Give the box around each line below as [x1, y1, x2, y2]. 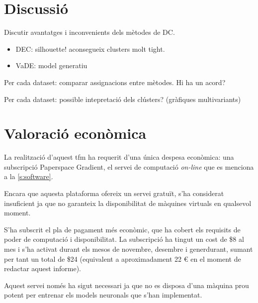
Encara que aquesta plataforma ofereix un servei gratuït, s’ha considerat [4, 188, 224, 198]
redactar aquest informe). [4, 263, 81, 274]
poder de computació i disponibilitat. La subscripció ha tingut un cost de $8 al [4, 234, 244, 244]
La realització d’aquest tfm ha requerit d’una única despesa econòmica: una [4, 152, 234, 162]
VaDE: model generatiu [15, 60, 87, 71]
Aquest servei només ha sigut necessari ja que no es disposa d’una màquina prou [4, 280, 249, 290]
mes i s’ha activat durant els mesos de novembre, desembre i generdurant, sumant [4, 243, 253, 254]
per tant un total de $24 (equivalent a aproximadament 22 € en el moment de [4, 253, 241, 264]
